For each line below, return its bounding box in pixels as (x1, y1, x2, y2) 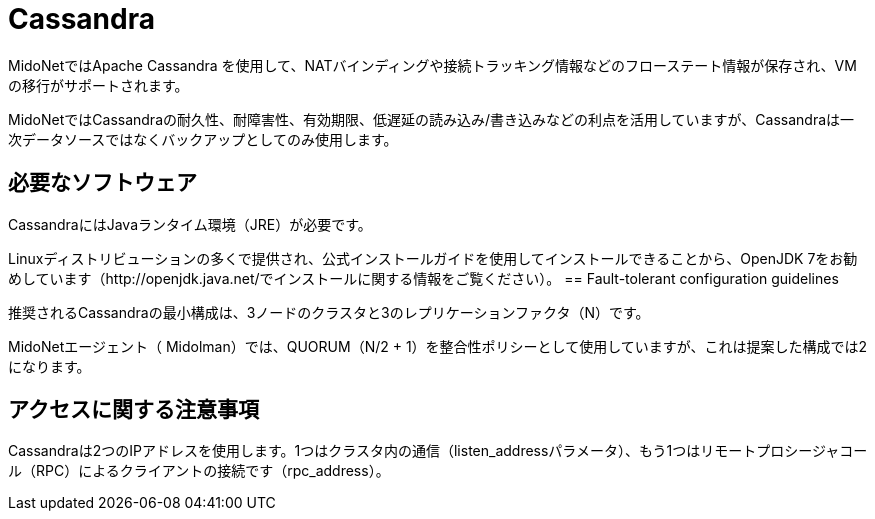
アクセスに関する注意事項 (8, 397, 259, 423)
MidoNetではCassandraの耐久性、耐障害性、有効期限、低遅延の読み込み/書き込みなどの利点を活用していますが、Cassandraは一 (8, 110, 855, 128)
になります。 (8, 357, 91, 375)
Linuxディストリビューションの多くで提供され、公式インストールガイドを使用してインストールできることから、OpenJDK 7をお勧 (8, 249, 858, 267)
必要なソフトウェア (8, 170, 197, 196)
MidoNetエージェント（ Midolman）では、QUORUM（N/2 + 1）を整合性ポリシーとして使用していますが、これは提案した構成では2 (8, 337, 868, 355)
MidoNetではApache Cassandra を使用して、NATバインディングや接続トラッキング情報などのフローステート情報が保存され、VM (8, 56, 857, 74)
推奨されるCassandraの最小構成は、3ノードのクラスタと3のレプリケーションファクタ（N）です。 (8, 303, 650, 321)
